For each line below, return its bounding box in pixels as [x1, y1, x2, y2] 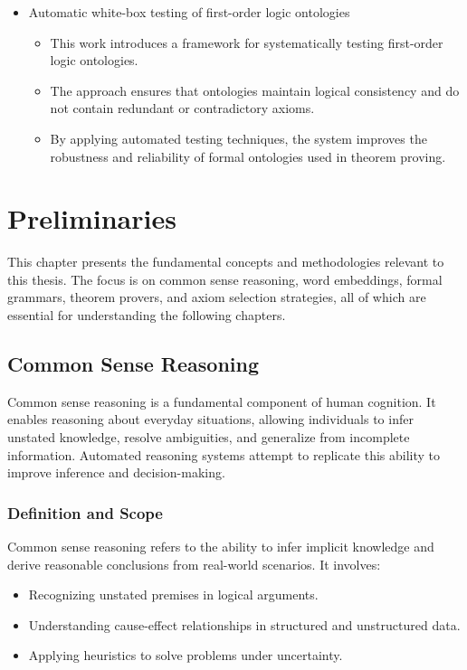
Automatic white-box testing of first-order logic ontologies [28, 3, 350, 21]
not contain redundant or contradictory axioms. [50, 99, 315, 118]
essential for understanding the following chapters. [7, 306, 286, 325]
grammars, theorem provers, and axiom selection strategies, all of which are [7, 288, 426, 307]
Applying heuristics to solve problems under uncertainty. [28, 646, 343, 665]
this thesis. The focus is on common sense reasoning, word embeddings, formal [7, 269, 443, 288]
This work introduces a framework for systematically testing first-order [50, 33, 443, 52]
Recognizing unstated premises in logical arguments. [28, 585, 319, 604]
